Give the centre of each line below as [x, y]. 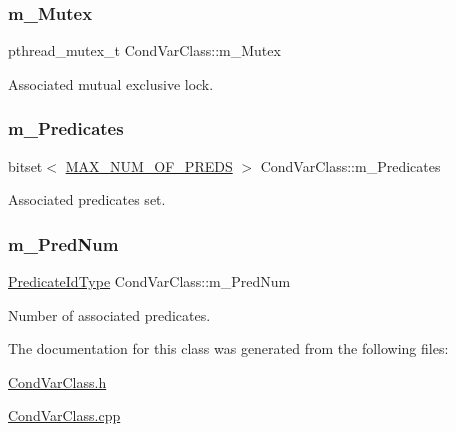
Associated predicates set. [87, 199]
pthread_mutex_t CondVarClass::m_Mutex [144, 50]
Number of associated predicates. [109, 314]
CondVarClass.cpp [64, 415]
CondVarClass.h [57, 381]
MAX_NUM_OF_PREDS [149, 165]
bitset [25, 165]
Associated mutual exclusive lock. [111, 83]
